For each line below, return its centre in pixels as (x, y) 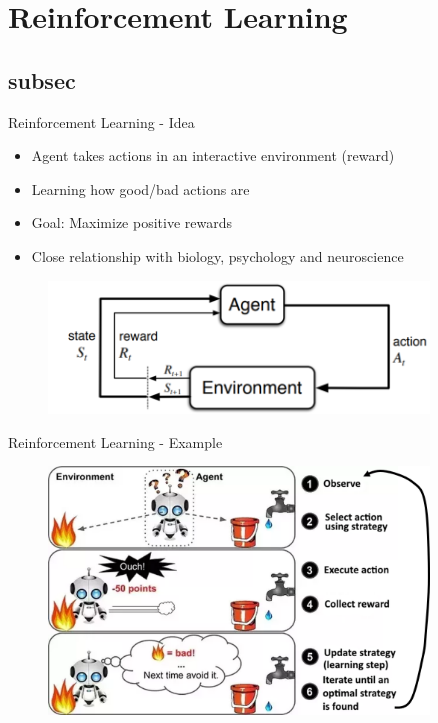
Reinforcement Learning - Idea (101, 121)
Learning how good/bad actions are (140, 188)
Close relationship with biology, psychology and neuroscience (217, 255)
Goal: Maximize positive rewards (132, 222)
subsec (42, 79)
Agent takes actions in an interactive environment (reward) (213, 155)
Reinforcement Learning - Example (115, 441)
